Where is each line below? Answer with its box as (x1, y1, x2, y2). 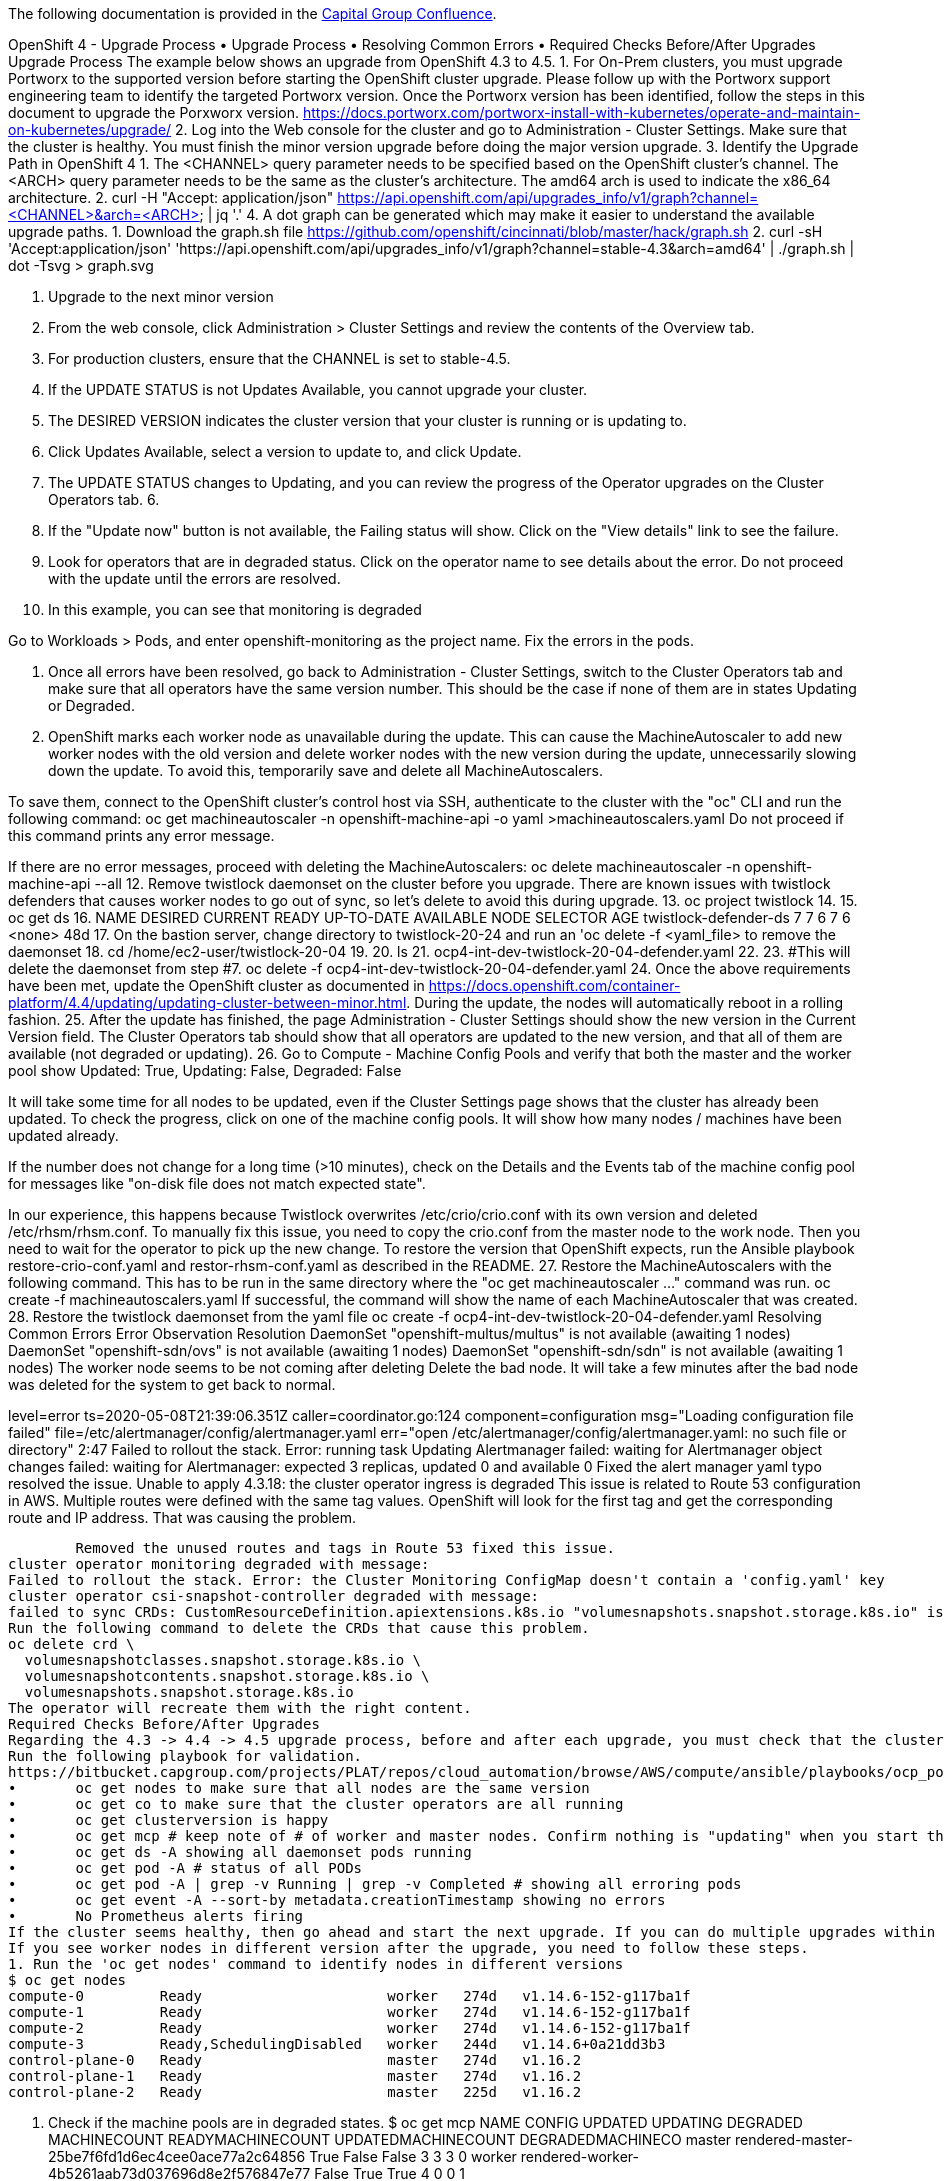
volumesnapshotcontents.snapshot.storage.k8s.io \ (24, 1668, 430, 1684)
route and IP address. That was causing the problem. (8, 1509, 357, 1526)
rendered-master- (735, 2131, 853, 2148)
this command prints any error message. (8, 827, 275, 844)
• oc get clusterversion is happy (8, 1812, 329, 1828)
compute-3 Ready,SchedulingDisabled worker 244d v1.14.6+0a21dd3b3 (8, 2036, 666, 2052)
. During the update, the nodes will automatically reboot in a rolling (406, 994, 843, 1011)
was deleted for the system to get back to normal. (8, 1376, 336, 1393)
